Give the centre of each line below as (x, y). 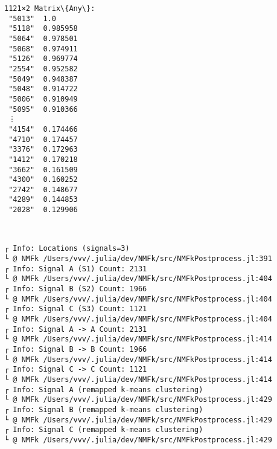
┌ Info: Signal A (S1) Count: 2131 (76, 269)
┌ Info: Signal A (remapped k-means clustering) (104, 389)
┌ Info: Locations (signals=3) (67, 249)
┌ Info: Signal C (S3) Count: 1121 (76, 309)
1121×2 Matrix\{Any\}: (50, 8)
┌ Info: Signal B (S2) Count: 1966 (76, 289)
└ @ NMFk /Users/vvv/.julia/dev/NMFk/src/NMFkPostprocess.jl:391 (138, 259)
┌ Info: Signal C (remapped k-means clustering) (104, 430)
